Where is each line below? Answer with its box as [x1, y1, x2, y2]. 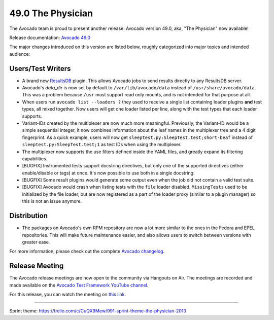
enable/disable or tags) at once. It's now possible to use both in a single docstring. [22, 170, 195, 176]
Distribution [9, 211, 48, 220]
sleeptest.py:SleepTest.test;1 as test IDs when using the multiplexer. [22, 141, 182, 148]
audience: [9, 51, 30, 57]
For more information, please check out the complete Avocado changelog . [9, 248, 165, 255]
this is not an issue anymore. [22, 198, 82, 204]
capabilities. [22, 155, 48, 162]
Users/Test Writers [9, 64, 71, 73]
